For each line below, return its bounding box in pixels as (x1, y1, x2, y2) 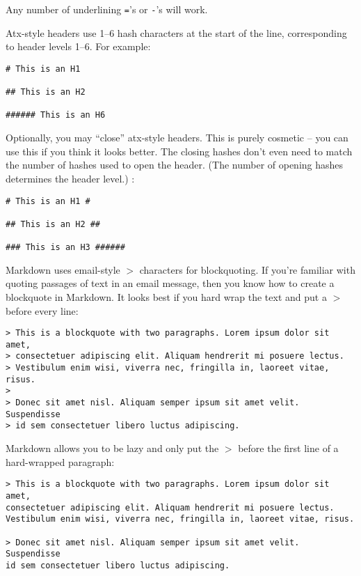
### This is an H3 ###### (6, 242, 125, 253)
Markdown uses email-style (6, 262, 120, 277)
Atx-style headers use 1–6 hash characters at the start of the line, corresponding (6, 25, 347, 40)
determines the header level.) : (6, 171, 135, 185)
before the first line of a (238, 441, 339, 456)
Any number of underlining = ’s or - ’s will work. (6, 2, 208, 16)
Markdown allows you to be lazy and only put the (6, 441, 219, 456)
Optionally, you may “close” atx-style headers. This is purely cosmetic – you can (6, 130, 348, 145)
